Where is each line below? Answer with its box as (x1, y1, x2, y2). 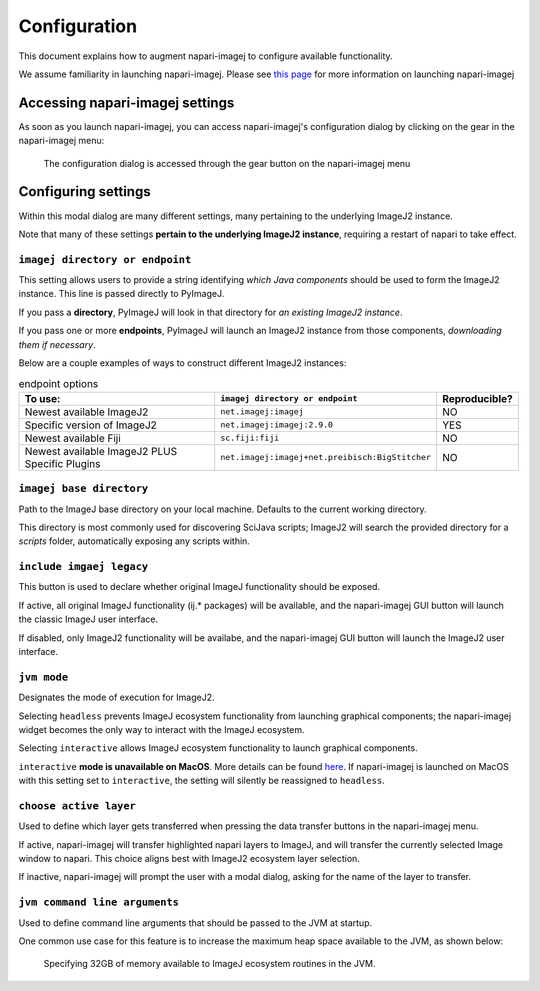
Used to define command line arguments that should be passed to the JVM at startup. (18, 916, 373, 929)
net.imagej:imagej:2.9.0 (220, 420, 334, 430)
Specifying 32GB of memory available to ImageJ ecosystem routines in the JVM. (43, 958, 376, 970)
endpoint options (18, 376, 99, 390)
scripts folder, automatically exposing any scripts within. (18, 535, 250, 547)
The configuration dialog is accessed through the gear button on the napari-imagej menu (43, 157, 411, 169)
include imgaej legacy (18, 560, 149, 574)
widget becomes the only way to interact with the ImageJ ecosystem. (18, 723, 305, 735)
